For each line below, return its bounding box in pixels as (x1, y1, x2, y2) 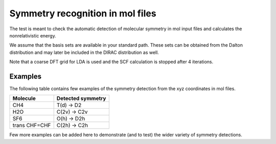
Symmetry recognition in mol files (9, 8, 156, 19)
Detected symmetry (56, 95, 106, 102)
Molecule (12, 95, 36, 102)
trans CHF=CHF (12, 122, 51, 129)
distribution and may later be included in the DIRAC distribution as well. (9, 49, 159, 55)
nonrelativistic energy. (9, 32, 56, 38)
